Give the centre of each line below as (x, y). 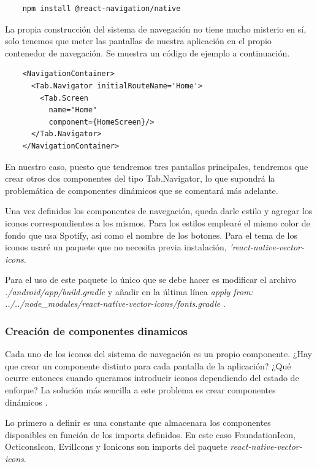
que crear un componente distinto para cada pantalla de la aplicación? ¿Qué (148, 365)
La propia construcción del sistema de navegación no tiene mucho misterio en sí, (156, 29)
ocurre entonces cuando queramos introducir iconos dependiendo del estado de (152, 378)
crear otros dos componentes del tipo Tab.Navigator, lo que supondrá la (140, 178)
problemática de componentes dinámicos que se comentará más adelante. (142, 190)
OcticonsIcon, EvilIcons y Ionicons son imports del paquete (116, 446)
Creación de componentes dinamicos (96, 330)
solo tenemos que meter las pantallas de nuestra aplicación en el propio (138, 41)
